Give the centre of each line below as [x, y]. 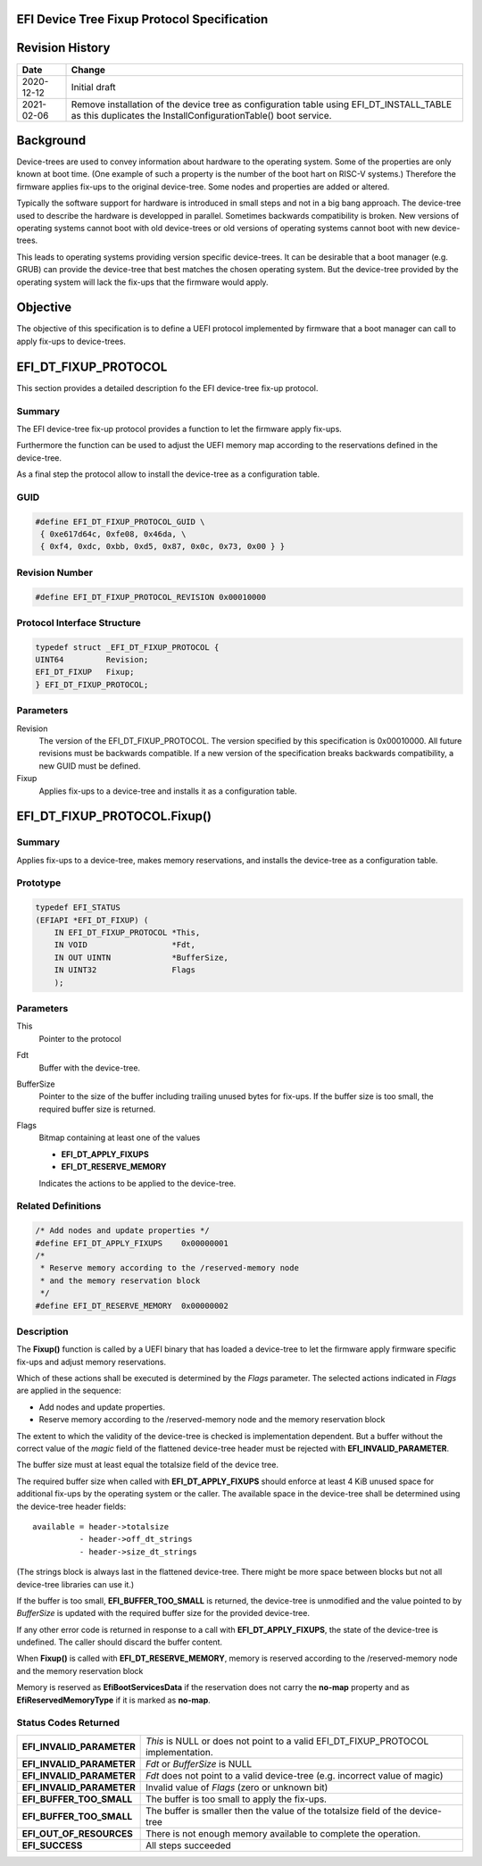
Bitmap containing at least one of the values [120, 1137]
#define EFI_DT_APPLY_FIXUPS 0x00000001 [132, 1243]
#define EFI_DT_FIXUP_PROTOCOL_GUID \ [120, 521]
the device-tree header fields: [71, 1506]
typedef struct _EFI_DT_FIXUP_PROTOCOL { [127, 647]
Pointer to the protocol [80, 1038]
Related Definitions [59, 1206]
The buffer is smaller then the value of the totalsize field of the [277, 1811]
